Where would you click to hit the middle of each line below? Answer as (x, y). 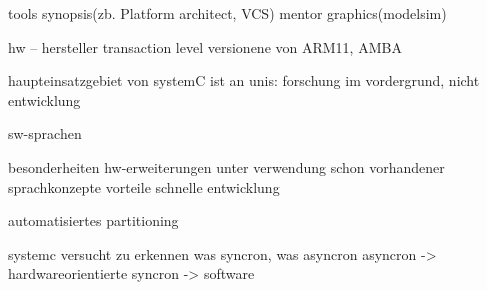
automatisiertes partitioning (93, 220)
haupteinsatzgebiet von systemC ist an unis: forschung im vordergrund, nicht (244, 80)
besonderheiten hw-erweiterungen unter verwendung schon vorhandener (226, 166)
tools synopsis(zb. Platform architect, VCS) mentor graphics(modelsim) (227, 13)
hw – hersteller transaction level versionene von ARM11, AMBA (205, 46)
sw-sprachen (45, 133)
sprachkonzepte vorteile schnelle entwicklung (144, 186)
